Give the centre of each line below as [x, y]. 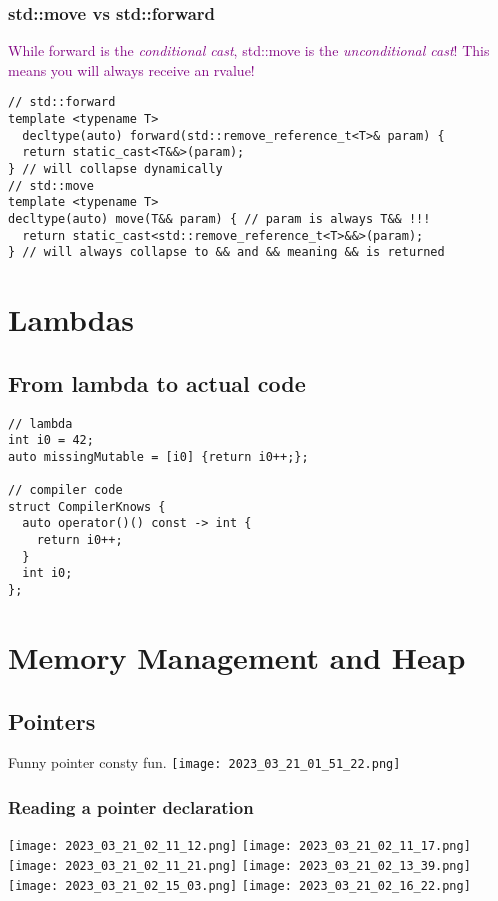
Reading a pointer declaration [131, 806]
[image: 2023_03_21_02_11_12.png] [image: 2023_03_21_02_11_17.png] [239, 846]
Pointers [52, 720]
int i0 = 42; [51, 440]
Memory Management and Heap [237, 656]
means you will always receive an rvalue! [131, 69]
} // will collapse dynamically [115, 169]
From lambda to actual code [157, 382]
